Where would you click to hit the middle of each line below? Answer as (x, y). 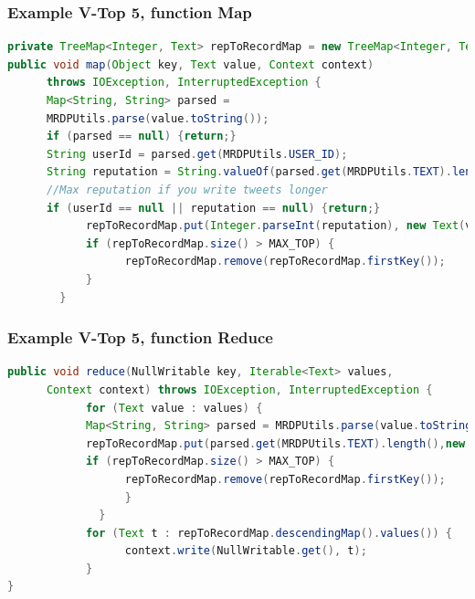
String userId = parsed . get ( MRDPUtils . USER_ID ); (197, 154)
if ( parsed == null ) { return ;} (141, 137)
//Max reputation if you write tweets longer (187, 189)
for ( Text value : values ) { (174, 408)
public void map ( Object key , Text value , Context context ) (191, 64)
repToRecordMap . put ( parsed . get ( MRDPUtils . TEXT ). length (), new (275, 443)
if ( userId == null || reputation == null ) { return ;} (213, 208)
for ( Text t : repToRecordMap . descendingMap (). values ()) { (269, 533)
